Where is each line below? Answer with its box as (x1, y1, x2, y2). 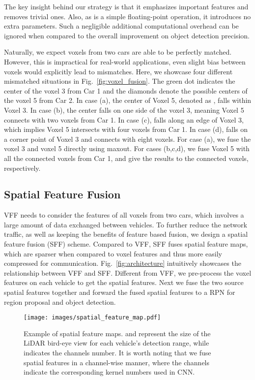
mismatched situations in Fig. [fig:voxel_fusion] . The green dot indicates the (4, 76, 235, 86)
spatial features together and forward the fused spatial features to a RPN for (4, 287, 235, 297)
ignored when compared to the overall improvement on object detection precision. (4, 30, 250, 40)
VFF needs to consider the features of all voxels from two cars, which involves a (4, 210, 244, 220)
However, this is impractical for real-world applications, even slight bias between (4, 56, 246, 66)
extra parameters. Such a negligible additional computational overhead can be (4, 21, 239, 31)
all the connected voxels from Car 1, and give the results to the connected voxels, (4, 153, 249, 163)
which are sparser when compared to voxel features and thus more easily (4, 248, 222, 258)
